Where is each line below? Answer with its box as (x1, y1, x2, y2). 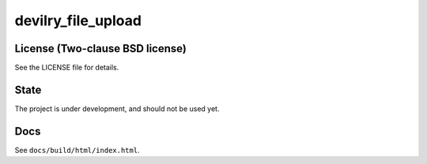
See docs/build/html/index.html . (14, 145, 140, 155)
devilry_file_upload (14, 12, 142, 29)
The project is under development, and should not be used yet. (14, 103, 220, 114)
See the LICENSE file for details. (14, 63, 119, 73)
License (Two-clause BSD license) (14, 42, 187, 55)
